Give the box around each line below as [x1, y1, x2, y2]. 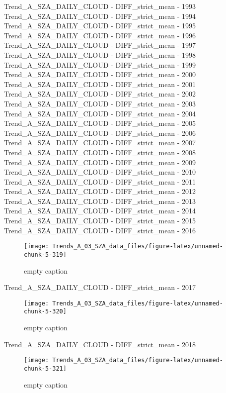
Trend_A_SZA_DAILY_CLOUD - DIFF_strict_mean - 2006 [4, 127, 196, 138]
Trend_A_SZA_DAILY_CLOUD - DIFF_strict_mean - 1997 [4, 40, 196, 50]
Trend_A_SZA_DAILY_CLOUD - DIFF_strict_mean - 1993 [4, 1, 196, 11]
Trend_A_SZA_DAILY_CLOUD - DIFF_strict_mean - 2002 [4, 89, 196, 99]
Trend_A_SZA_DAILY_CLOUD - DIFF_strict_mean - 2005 [4, 118, 196, 128]
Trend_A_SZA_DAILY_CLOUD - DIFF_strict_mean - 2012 [4, 186, 196, 196]
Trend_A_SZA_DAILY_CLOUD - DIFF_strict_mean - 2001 [4, 79, 196, 89]
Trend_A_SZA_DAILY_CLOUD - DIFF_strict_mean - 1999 [4, 59, 196, 70]
